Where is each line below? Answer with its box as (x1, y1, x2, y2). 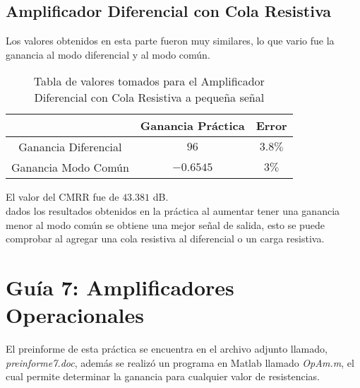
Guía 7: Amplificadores (6, 272, 234, 301)
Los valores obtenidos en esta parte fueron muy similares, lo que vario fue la (6, 33, 335, 48)
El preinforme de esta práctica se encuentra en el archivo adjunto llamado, (6, 341, 328, 356)
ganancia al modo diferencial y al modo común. (6, 47, 210, 61)
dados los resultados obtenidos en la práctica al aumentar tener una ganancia (6, 203, 340, 218)
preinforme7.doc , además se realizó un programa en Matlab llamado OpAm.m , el (6, 355, 354, 370)
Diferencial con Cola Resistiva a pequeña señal (34, 89, 265, 106)
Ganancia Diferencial (18, 139, 122, 155)
